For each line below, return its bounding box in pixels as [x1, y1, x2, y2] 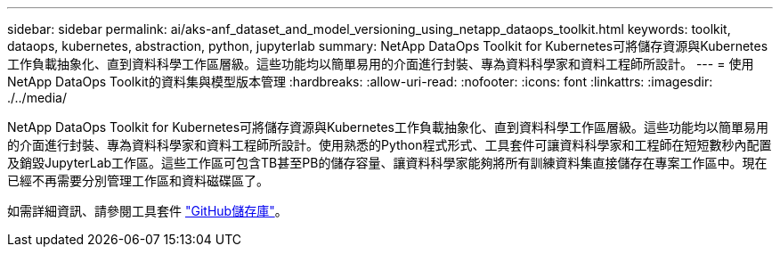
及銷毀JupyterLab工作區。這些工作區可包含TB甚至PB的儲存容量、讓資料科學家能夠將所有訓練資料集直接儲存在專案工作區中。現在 [7, 155, 768, 170]
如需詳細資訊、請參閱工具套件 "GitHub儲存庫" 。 [7, 203, 288, 218]
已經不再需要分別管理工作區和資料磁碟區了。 [7, 173, 269, 188]
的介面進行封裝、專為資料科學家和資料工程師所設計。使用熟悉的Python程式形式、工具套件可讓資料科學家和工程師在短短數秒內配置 [7, 137, 772, 152]
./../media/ [7, 90, 67, 105]
